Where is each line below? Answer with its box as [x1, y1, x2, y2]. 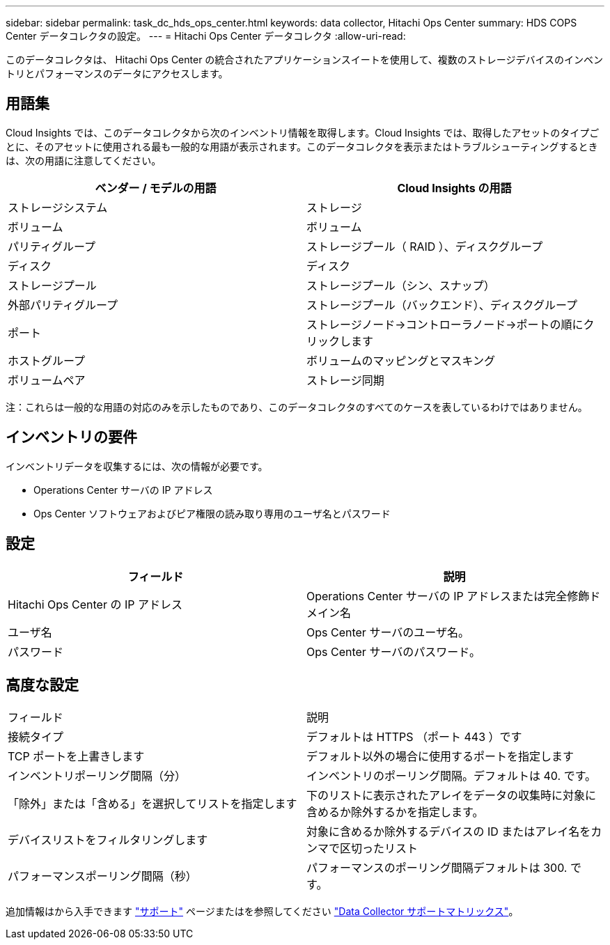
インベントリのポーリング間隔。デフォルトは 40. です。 [306, 769, 597, 783]
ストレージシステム [8, 200, 108, 214]
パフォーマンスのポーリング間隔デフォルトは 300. [306, 861, 568, 875]
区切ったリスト [340, 841, 419, 856]
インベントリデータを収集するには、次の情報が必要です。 [6, 460, 268, 472]
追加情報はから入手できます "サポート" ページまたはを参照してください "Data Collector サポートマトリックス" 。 [6, 905, 519, 918]
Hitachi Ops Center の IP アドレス [8, 597, 182, 611]
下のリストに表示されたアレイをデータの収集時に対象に [306, 788, 597, 803]
